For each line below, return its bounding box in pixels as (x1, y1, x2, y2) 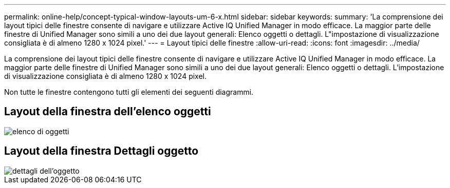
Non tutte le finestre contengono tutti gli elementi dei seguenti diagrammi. (4, 88, 254, 96)
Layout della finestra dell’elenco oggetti (4, 105, 211, 118)
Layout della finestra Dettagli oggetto (4, 144, 199, 158)
